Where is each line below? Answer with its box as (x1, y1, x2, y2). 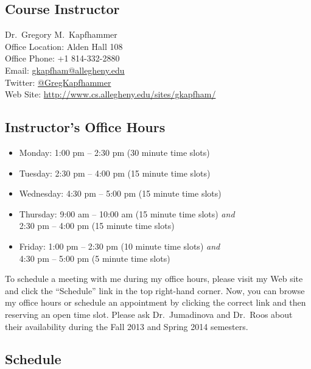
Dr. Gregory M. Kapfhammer (5, 28, 117, 41)
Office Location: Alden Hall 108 (5, 40, 123, 52)
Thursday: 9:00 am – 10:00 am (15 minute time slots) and (19, 207, 235, 220)
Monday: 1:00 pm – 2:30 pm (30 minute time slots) (19, 146, 210, 158)
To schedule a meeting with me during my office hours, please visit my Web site (5, 272, 303, 285)
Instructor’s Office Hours (5, 118, 166, 136)
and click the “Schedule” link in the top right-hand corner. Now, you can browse (5, 284, 305, 297)
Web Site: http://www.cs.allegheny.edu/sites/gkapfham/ (5, 88, 216, 100)
